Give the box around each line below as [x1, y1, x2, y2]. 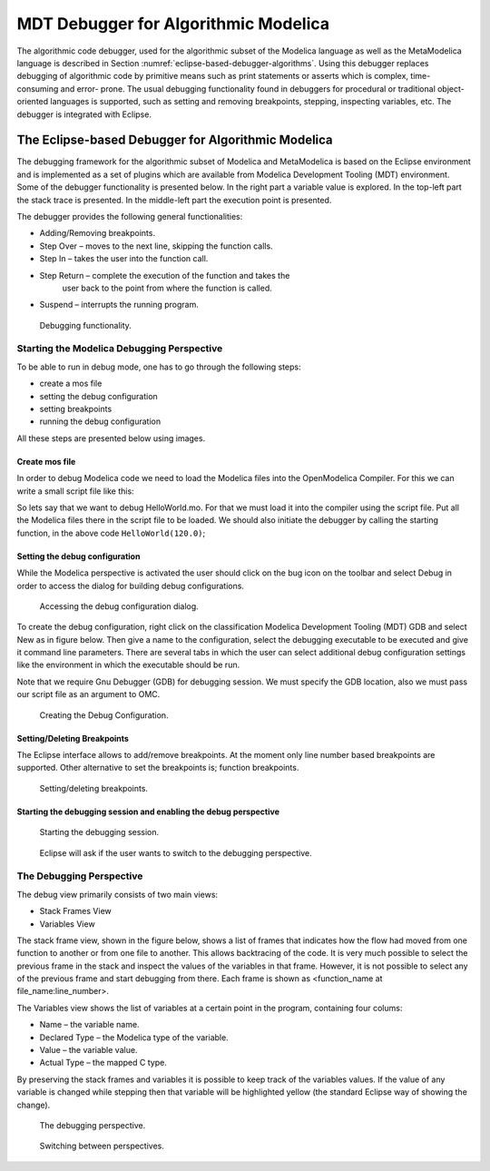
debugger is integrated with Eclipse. [16, 109, 152, 120]
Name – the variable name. [39, 1019, 140, 1030]
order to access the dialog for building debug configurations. [16, 580, 245, 591]
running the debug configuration [39, 416, 162, 427]
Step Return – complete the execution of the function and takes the [39, 270, 290, 280]
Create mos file [16, 456, 76, 467]
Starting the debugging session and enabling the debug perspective [16, 806, 280, 817]
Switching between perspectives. [39, 1140, 165, 1152]
